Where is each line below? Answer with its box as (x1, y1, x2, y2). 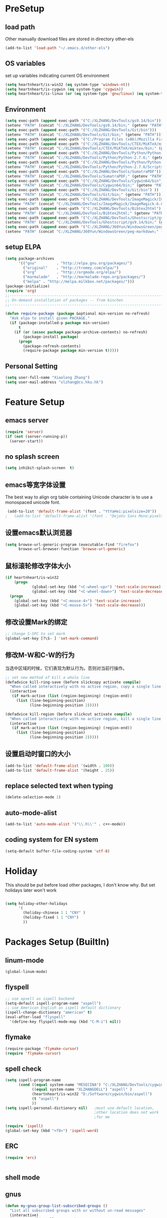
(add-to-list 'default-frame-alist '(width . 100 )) (5, 763, 114, 768)
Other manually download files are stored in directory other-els (5, 36, 134, 42)
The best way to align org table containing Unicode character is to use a (5, 494, 153, 500)
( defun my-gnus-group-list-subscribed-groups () (5, 1203, 108, 1208)
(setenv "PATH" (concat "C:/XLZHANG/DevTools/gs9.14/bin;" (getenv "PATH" (5, 123, 164, 128)
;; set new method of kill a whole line (5, 675, 90, 680)
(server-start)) (9, 438, 43, 444)
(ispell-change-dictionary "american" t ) (5, 1010, 92, 1015)
